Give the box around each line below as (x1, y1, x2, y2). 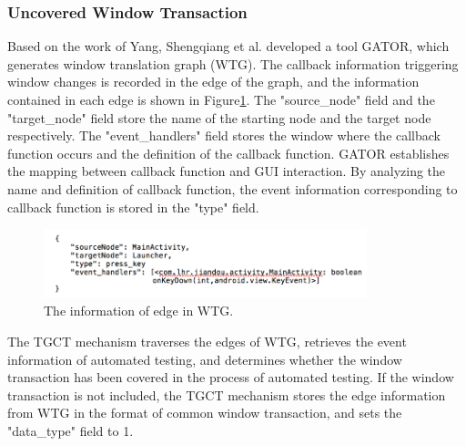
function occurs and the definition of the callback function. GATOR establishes (7, 143, 450, 162)
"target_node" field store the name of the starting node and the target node (7, 108, 431, 127)
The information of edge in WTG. (44, 301, 234, 320)
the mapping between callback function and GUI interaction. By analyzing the (7, 161, 446, 181)
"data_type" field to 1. (7, 420, 134, 440)
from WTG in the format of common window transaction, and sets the (7, 403, 402, 422)
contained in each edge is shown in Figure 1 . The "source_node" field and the (7, 90, 435, 109)
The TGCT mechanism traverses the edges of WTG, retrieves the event (7, 331, 407, 350)
